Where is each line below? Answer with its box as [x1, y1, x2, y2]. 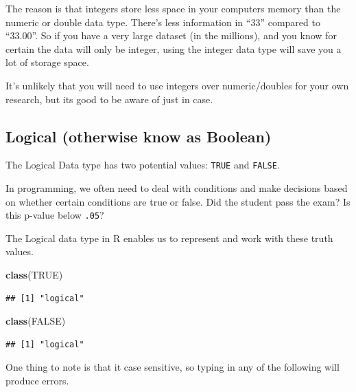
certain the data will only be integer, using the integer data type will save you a [5, 41, 342, 56]
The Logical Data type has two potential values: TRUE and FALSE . [5, 157, 280, 172]
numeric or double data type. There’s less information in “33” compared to [5, 14, 320, 29]
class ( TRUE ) [5, 268, 63, 282]
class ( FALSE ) [5, 314, 66, 328]
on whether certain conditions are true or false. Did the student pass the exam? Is [5, 194, 351, 208]
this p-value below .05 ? [5, 208, 104, 222]
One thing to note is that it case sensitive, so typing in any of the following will [5, 360, 340, 374]
